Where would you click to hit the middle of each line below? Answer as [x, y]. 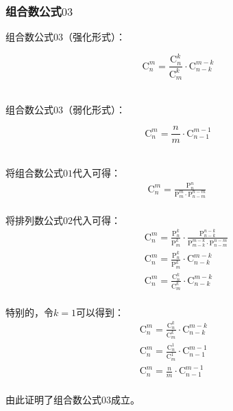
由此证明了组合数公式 [53, 399]
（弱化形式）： [94, 109]
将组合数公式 [34, 173]
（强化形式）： [94, 37]
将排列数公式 [34, 220]
